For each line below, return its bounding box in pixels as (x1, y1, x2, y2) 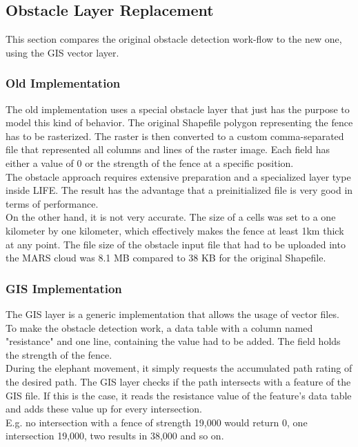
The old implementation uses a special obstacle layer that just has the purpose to (6, 101, 350, 116)
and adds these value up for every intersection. (6, 401, 203, 416)
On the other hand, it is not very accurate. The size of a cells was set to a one (6, 210, 336, 224)
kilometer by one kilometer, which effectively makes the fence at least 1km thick (6, 223, 344, 237)
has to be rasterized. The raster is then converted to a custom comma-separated (6, 128, 344, 143)
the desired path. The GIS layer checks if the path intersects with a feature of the (6, 374, 351, 388)
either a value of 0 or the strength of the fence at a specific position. (6, 155, 294, 170)
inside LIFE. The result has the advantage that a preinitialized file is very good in (6, 183, 353, 197)
